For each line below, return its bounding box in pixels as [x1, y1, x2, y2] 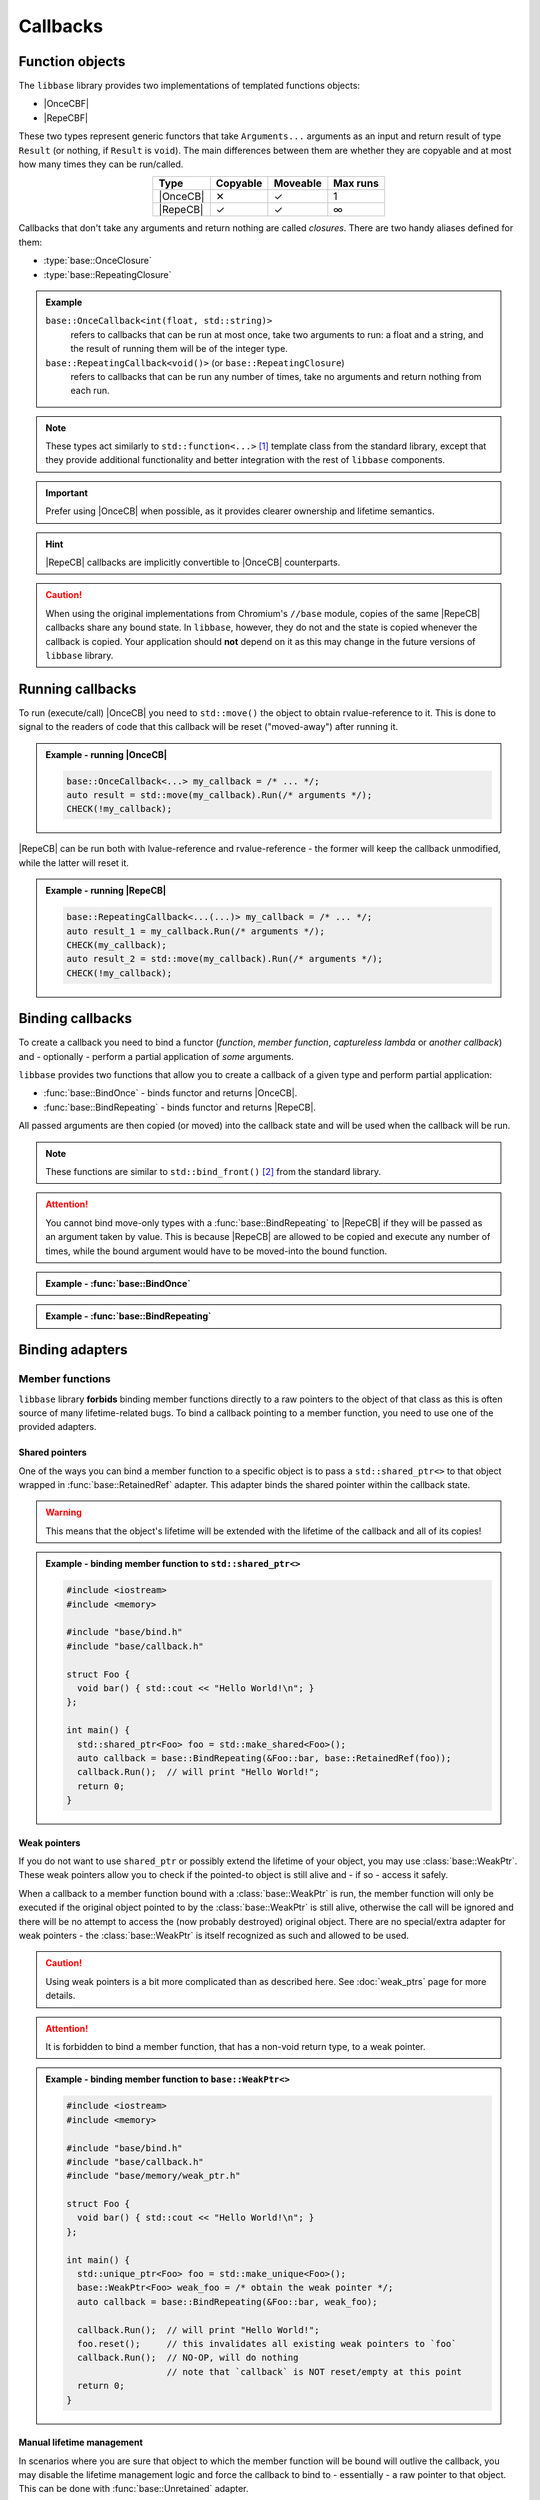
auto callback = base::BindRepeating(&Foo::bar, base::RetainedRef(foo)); [76, 1752, 452, 1764]
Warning [45, 1506, 82, 1519]
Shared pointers [18, 1446, 87, 1459]
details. [45, 1990, 76, 2002]
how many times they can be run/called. [18, 158, 184, 170]
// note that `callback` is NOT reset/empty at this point [166, 2366, 462, 2377]
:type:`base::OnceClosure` [43, 255, 152, 267]
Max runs [333, 176, 379, 190]
